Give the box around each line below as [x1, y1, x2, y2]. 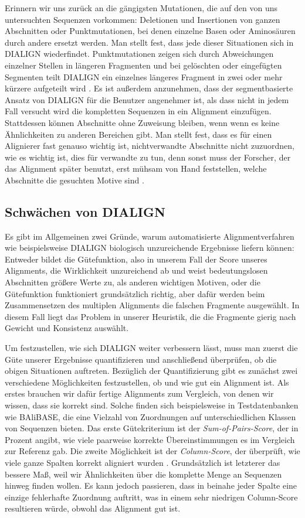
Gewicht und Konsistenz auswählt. [5, 322, 129, 334]
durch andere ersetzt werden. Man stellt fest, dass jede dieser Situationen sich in [5, 36, 294, 48]
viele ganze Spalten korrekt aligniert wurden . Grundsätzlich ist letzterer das [5, 456, 280, 468]
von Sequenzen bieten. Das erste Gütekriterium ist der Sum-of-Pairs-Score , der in [5, 422, 299, 434]
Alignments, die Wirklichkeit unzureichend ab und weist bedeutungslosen [5, 264, 268, 277]
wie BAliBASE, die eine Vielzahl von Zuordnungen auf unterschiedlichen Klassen [5, 410, 296, 422]
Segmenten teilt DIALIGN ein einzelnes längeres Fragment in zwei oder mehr [5, 70, 283, 83]
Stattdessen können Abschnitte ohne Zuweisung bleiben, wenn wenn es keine [5, 116, 280, 128]
